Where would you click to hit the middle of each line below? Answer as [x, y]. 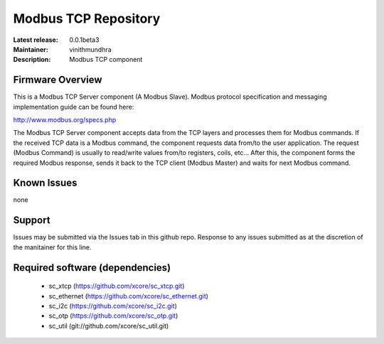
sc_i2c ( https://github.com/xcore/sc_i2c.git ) [113, 306]
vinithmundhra [90, 49]
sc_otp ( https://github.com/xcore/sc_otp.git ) [113, 316]
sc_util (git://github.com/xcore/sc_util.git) [109, 326]
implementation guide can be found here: [74, 107]
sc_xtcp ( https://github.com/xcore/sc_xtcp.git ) [117, 286]
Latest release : [36, 40]
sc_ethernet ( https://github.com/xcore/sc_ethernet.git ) [129, 296]
